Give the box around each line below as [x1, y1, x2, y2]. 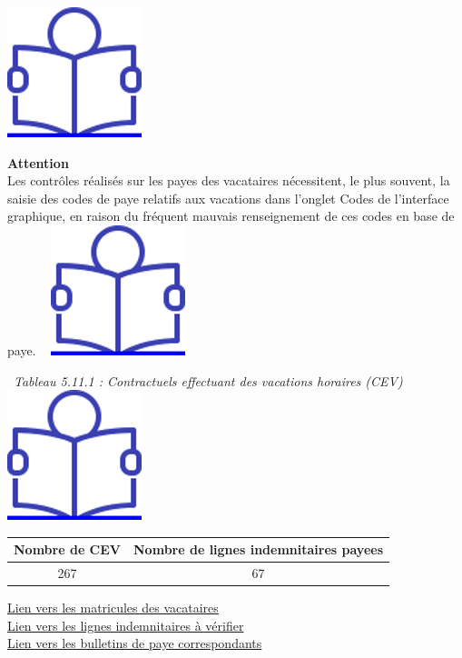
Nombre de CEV [14, 540, 122, 559]
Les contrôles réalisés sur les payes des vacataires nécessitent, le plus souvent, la [7, 171, 450, 190]
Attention [7, 153, 69, 172]
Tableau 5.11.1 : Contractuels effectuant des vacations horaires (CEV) [14, 371, 403, 390]
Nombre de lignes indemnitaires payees [133, 540, 383, 559]
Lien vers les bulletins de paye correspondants [7, 633, 262, 653]
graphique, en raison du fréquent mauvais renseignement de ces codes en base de [7, 206, 455, 225]
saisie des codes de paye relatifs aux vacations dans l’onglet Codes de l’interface [7, 188, 449, 207]
